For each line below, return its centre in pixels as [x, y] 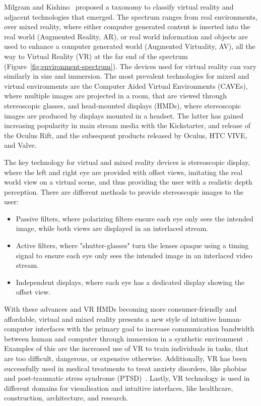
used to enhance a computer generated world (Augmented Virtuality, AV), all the [130, 46]
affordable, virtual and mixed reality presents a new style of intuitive [110, 318]
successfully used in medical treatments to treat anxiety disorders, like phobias [125, 368]
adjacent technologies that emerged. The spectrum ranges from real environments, [131, 16]
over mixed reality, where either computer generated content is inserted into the [127, 26]
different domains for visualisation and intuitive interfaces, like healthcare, [119, 388]
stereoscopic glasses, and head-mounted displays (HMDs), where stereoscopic [123, 105]
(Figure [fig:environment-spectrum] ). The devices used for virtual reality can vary [130, 66]
